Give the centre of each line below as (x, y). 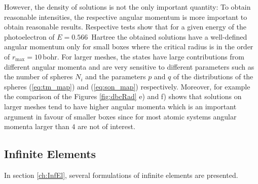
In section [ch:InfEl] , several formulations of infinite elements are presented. (121, 175)
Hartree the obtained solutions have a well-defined (169, 36)
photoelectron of (29, 36)
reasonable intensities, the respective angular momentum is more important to (126, 17)
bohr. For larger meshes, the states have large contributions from (143, 56)
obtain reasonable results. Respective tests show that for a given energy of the (125, 27)
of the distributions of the (213, 76)
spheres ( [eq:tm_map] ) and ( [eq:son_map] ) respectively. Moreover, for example (127, 86)
